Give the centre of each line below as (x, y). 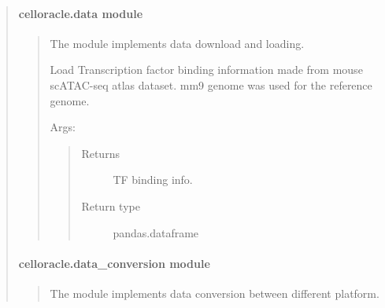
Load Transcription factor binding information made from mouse (206, 70)
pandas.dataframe (156, 232)
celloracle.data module (81, 13)
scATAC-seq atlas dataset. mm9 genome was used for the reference (211, 84)
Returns (100, 153)
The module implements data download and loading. (177, 43)
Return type (111, 205)
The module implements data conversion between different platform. (215, 293)
